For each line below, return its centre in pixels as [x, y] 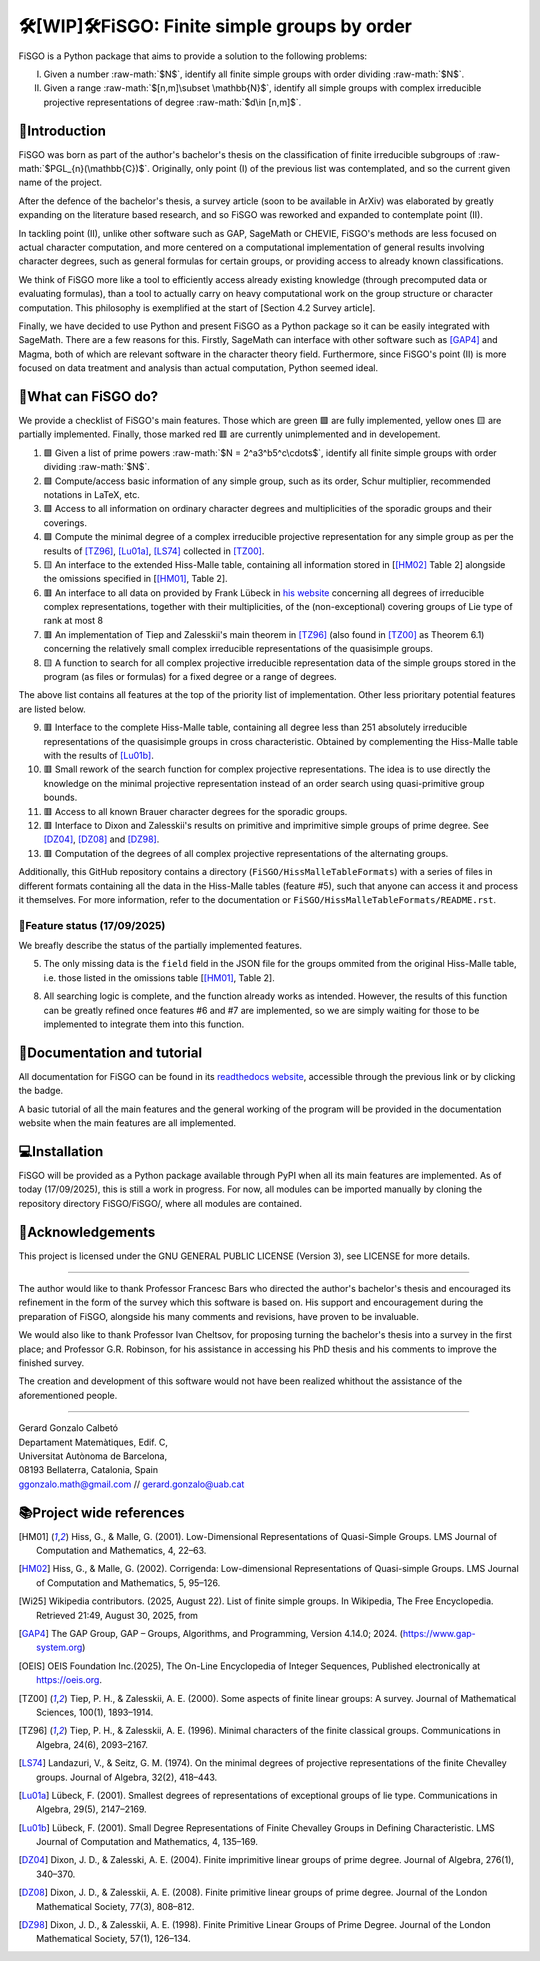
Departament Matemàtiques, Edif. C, [93, 1442]
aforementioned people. [68, 1395]
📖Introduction [62, 130]
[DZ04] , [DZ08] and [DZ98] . [101, 839]
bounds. [60, 797]
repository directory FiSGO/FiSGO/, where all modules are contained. [160, 1203]
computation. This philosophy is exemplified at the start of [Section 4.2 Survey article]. [197, 307]
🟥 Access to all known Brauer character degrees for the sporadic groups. [195, 811]
